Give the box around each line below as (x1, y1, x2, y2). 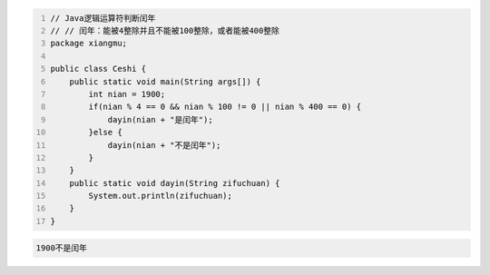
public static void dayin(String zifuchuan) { (69, 178, 280, 188)
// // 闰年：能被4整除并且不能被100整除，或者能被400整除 (50, 25, 280, 35)
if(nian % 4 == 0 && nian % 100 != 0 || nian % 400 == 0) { (88, 102, 362, 113)
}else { (88, 127, 122, 138)
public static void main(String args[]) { (69, 76, 261, 86)
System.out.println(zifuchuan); (88, 191, 233, 201)
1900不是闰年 (35, 243, 88, 253)
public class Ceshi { (50, 64, 147, 74)
